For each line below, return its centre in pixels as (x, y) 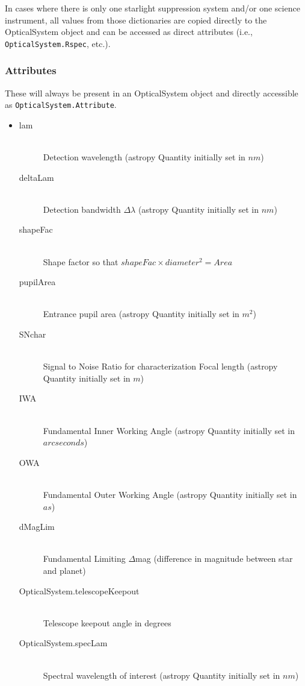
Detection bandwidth (82, 209)
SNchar (32, 334)
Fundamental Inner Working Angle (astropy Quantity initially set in (169, 430)
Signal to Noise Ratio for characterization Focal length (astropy (160, 366)
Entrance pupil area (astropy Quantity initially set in (141, 314)
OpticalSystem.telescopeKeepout (79, 590)
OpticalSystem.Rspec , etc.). (58, 43)
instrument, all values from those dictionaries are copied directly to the (136, 20)
